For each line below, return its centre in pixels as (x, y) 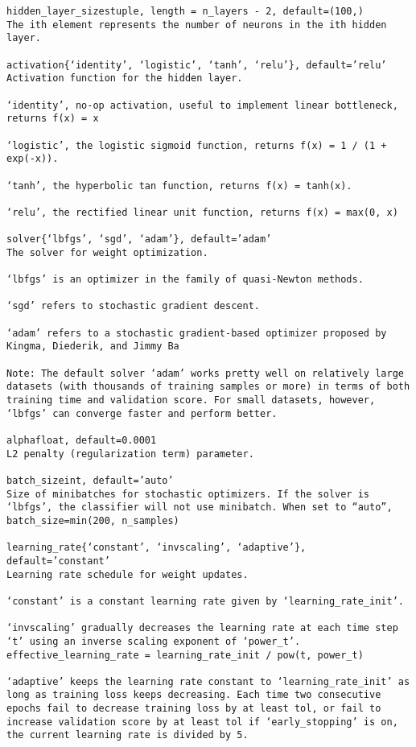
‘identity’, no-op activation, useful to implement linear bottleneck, (202, 105)
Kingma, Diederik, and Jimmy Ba (93, 347)
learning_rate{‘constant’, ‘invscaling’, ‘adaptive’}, (157, 548)
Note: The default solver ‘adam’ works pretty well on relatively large (205, 373)
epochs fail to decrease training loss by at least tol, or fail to (194, 709)
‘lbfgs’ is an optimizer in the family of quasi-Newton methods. (185, 280)
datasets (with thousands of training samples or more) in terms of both (208, 387)
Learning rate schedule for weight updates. (128, 574)
